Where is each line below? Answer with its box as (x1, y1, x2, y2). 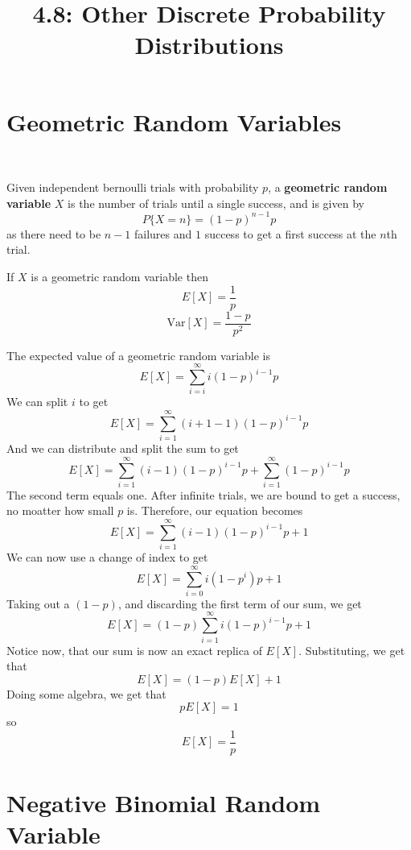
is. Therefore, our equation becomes (126, 502, 303, 519)
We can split (6, 393, 68, 410)
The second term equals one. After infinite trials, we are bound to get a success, (6, 486, 401, 503)
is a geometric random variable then (31, 267, 208, 284)
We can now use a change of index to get (6, 549, 208, 566)
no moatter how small (6, 502, 114, 519)
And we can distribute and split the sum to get (6, 440, 239, 457)
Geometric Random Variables (6, 105, 342, 138)
